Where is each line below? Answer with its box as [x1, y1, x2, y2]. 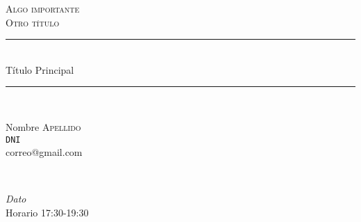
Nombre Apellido [6, 119, 81, 134]
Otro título [6, 15, 60, 29]
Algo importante [6, 1, 80, 15]
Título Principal [6, 62, 74, 77]
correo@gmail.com [6, 145, 83, 159]
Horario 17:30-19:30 [6, 205, 89, 219]
